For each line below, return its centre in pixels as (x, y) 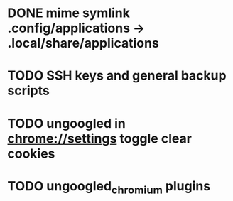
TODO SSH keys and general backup (117, 76)
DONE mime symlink (69, 13)
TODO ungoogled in (66, 123)
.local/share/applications (83, 43)
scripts (28, 91)
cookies (31, 153)
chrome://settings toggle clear (99, 138)
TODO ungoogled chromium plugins (109, 187)
